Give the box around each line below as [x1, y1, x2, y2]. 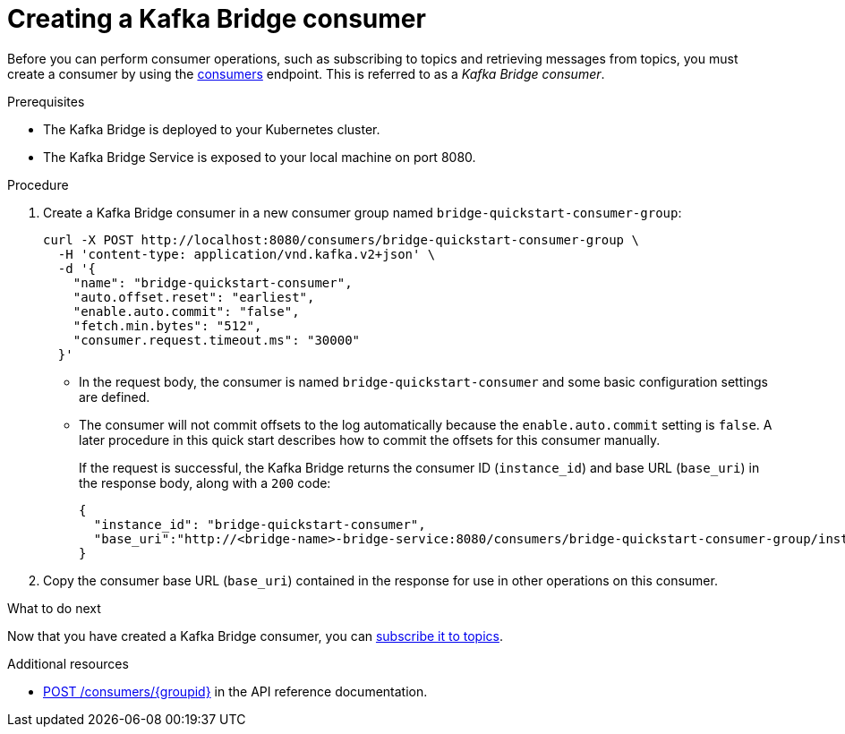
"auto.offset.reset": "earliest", [73, 289, 315, 304]
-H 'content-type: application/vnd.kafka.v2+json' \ [57, 246, 436, 261]
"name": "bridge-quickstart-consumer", [73, 275, 353, 290]
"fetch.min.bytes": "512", [73, 318, 262, 333]
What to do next [7, 600, 101, 616]
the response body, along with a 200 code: [79, 474, 331, 491]
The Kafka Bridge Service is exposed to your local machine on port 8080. [43, 149, 476, 165]
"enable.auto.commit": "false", [73, 303, 300, 319]
